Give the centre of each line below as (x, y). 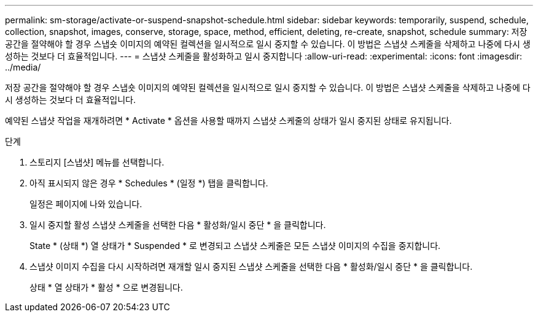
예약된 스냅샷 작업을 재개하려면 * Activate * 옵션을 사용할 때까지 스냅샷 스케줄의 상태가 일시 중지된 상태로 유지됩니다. (228, 120)
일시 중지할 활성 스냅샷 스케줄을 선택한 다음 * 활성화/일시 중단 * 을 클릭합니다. (178, 225)
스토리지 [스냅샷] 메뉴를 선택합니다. (97, 162)
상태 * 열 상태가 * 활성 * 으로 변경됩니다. (106, 287)
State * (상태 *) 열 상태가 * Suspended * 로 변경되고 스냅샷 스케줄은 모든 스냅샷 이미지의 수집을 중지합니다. (235, 246)
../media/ (23, 67)
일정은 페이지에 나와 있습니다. (86, 204)
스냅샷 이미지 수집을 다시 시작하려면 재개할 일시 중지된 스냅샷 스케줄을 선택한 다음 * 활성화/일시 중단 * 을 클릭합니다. (251, 266)
